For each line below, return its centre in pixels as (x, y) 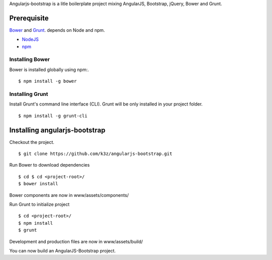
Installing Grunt (29, 94)
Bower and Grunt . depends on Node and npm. (57, 30)
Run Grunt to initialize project (40, 204)
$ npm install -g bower (48, 81)
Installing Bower (29, 60)
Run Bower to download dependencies (50, 165)
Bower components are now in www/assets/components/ (69, 195)
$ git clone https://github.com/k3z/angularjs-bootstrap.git (95, 154)
